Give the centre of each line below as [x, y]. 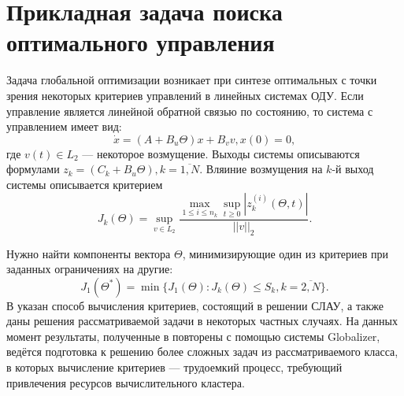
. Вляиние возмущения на [261, 169]
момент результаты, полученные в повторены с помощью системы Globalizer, [193, 336]
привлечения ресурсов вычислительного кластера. [126, 382]
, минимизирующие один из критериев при [285, 253]
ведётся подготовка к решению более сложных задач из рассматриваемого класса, [202, 352]
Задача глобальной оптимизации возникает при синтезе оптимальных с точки [192, 80]
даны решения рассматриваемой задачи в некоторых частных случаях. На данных [202, 321]
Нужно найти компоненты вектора [89, 253]
